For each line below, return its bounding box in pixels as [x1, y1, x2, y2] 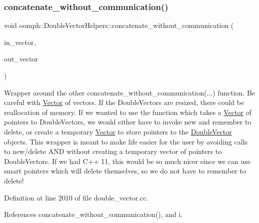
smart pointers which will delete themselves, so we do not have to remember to [4, 165, 246, 176]
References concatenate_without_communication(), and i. [4, 209, 183, 219]
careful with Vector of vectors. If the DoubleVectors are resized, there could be [4, 97, 244, 107]
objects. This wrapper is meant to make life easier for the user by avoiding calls [4, 136, 248, 146]
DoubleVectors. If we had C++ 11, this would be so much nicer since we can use [4, 155, 250, 166]
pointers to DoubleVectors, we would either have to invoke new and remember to [4, 116, 251, 127]
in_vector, [4, 36, 36, 47]
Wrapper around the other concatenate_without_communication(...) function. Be [4, 87, 255, 97]
